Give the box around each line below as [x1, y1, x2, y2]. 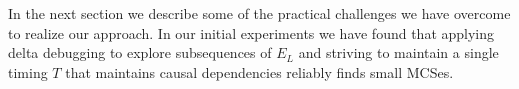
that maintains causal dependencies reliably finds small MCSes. [65, 61, 454, 82]
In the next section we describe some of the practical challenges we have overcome [8, 3, 511, 23]
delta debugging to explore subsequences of [8, 42, 272, 63]
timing [8, 61, 48, 82]
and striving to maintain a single [298, 42, 499, 63]
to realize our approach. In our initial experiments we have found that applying [8, 22, 495, 43]
